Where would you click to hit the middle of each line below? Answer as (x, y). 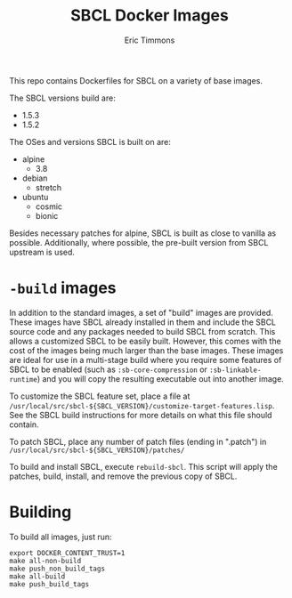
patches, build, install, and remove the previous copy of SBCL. (123, 476)
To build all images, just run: (61, 537)
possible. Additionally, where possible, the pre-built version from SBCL (139, 242)
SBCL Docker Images (150, 16)
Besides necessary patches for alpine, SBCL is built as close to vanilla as (143, 233)
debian (35, 178)
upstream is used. (42, 252)
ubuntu (35, 197)
